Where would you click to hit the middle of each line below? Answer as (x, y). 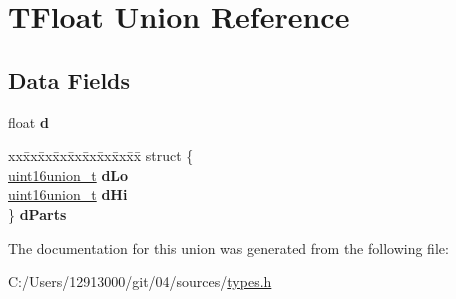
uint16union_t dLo (68, 174)
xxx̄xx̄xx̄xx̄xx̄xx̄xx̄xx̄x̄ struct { (101, 155)
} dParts (37, 213)
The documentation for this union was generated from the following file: (228, 247)
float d (28, 121)
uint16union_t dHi (68, 194)
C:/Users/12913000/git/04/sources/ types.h (140, 281)
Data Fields (69, 79)
